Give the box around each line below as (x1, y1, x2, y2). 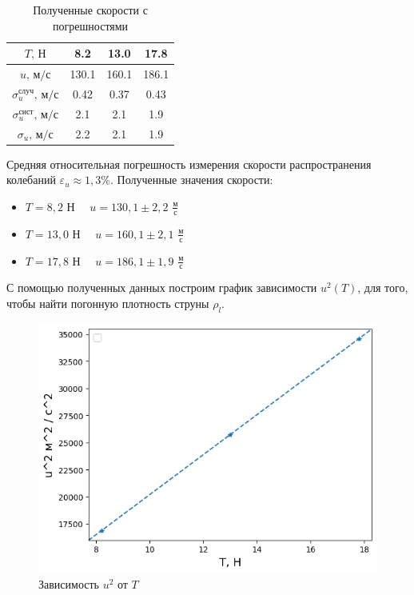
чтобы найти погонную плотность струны (6, 294, 209, 311)
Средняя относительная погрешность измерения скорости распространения (6, 155, 372, 172)
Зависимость (38, 576, 99, 593)
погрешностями (53, 17, 129, 34)
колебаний (6, 171, 56, 188)
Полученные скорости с (33, 2, 148, 18)
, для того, (357, 279, 408, 296)
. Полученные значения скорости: (110, 171, 273, 188)
